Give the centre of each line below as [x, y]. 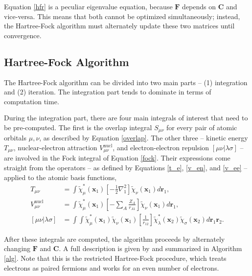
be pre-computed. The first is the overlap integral [78, 127]
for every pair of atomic [202, 127]
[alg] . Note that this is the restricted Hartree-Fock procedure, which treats [115, 258]
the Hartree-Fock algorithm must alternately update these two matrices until [119, 26]
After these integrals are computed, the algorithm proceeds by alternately [115, 239]
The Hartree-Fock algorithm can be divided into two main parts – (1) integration [126, 82]
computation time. [32, 101]
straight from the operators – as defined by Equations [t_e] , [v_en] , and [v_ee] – [126, 168]
